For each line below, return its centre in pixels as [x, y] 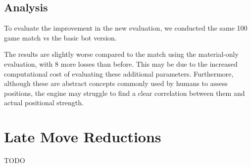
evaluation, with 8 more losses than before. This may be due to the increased [121, 63]
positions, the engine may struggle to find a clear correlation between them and [125, 93]
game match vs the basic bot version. [60, 37]
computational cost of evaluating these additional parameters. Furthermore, [119, 73]
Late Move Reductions [83, 137]
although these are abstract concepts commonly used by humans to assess [116, 83]
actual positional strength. [44, 103]
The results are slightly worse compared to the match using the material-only [121, 54]
